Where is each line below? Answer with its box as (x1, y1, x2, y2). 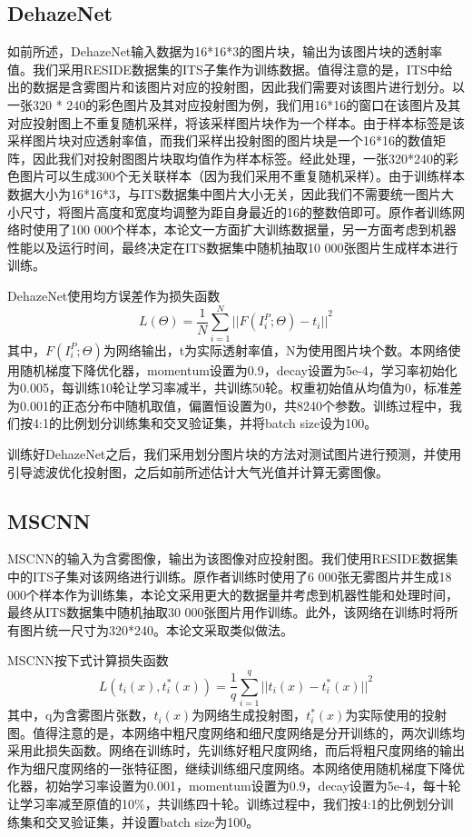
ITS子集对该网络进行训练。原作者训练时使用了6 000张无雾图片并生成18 (32, 567, 452, 585)
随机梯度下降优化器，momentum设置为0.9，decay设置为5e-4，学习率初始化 (19, 360, 457, 379)
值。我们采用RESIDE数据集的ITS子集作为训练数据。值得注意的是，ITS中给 (7, 59, 453, 78)
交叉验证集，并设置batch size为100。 (44, 812, 260, 831)
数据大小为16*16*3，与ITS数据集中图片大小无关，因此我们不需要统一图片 (7, 184, 441, 203)
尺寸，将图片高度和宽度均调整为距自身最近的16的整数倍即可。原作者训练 (19, 202, 452, 221)
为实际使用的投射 (345, 705, 447, 724)
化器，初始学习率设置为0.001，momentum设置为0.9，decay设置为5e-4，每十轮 (7, 776, 461, 795)
